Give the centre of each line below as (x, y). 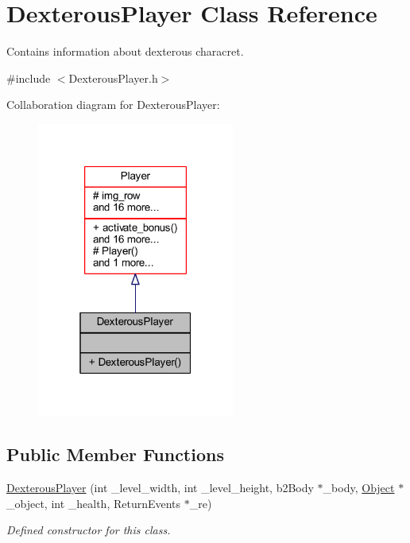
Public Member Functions (115, 454)
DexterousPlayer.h (113, 78)
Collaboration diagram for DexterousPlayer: (113, 105)
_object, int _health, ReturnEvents (94, 503)
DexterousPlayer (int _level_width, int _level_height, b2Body (160, 488)
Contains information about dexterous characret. (125, 51)
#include (29, 78)
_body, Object (359, 488)
